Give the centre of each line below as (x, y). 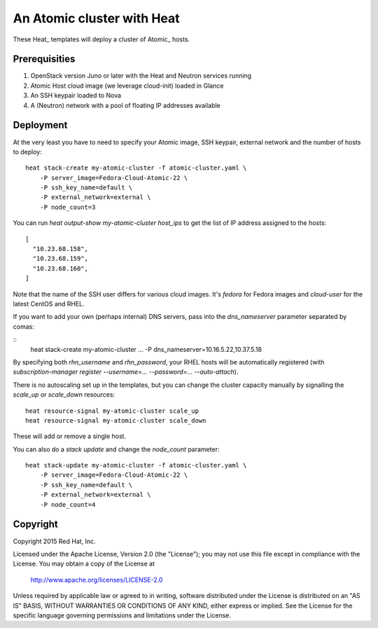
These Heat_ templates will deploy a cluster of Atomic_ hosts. (101, 39)
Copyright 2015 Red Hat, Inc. (54, 541)
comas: (23, 327)
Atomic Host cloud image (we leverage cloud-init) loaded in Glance (127, 86)
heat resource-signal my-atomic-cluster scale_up (112, 411)
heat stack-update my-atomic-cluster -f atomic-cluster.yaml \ (136, 465)
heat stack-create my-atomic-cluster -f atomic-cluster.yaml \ (136, 168)
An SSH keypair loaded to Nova (76, 95)
